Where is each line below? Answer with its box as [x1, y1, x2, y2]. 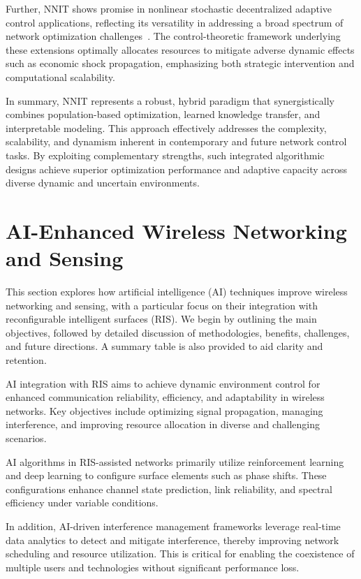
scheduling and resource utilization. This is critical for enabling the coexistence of [6, 546, 355, 561]
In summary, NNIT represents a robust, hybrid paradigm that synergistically [6, 93, 334, 108]
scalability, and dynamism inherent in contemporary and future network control [6, 134, 347, 149]
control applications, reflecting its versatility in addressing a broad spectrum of [6, 15, 344, 29]
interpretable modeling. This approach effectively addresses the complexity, [6, 120, 327, 135]
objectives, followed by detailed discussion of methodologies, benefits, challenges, [6, 325, 350, 339]
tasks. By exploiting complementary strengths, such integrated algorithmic [6, 147, 325, 162]
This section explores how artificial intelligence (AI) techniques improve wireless [6, 284, 348, 299]
